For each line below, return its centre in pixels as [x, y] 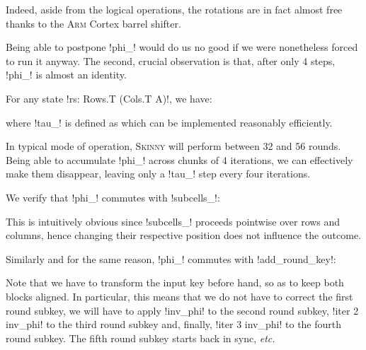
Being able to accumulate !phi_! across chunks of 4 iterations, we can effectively [179, 159]
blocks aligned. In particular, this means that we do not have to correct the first [179, 296]
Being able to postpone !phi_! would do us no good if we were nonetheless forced [182, 47]
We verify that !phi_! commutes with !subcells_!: [113, 197]
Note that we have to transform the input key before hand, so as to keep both [175, 282]
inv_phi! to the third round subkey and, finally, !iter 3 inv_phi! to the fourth [174, 324]
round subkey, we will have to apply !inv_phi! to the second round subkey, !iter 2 [182, 310]
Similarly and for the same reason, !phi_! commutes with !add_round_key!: [171, 258]
